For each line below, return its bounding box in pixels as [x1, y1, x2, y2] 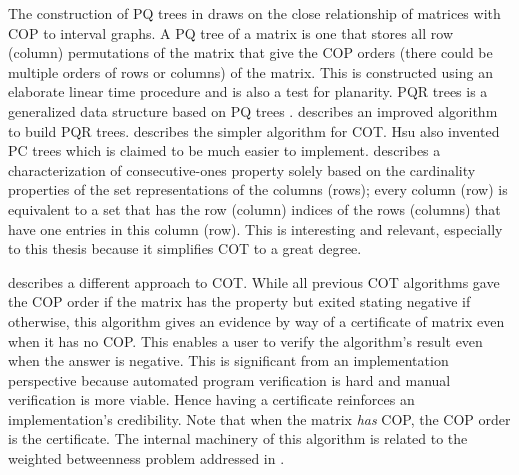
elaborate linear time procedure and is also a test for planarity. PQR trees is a [8, 81, 488, 102]
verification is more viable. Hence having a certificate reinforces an [8, 389, 415, 410]
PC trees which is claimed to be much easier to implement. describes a [8, 140, 441, 161]
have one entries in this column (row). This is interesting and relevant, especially [8, 218, 503, 239]
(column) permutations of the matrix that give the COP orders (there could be [8, 42, 493, 63]
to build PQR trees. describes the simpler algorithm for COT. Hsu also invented [8, 120, 500, 141]
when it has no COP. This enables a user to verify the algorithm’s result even [8, 330, 483, 351]
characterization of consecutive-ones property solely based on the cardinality [8, 159, 476, 180]
